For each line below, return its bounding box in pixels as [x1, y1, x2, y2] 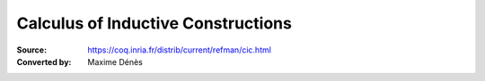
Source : [16, 45, 48, 55]
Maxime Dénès [87, 56, 143, 67]
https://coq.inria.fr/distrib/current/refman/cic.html [87, 45, 271, 55]
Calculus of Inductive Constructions [16, 13, 292, 33]
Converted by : [16, 56, 72, 67]
